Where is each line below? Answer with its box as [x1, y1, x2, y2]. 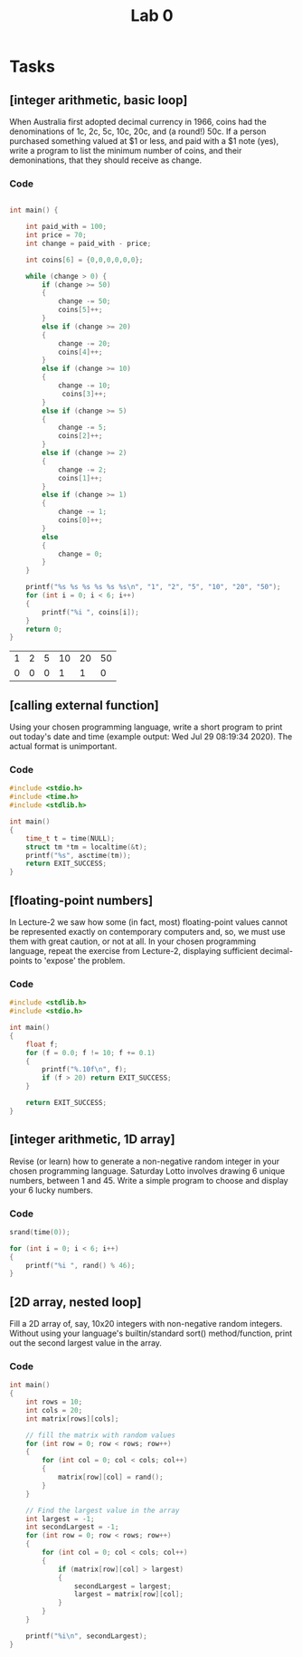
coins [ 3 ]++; [61, 389, 107, 398]
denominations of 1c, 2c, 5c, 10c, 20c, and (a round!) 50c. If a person [9, 126, 267, 137]
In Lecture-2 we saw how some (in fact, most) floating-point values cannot [9, 916, 288, 928]
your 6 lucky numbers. [9, 1185, 93, 1195]
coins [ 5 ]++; [57, 305, 103, 315]
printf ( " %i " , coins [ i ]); [42, 607, 140, 616]
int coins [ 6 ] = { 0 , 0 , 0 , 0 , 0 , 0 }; [25, 255, 144, 264]
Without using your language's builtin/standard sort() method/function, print [9, 1328, 293, 1339]
